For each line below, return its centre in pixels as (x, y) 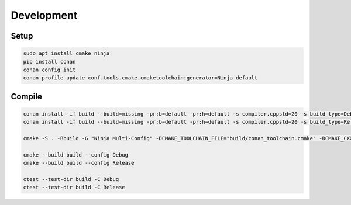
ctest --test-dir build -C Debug (71, 179)
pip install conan (49, 62)
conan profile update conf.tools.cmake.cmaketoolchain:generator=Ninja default (140, 78)
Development (44, 15)
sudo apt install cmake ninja (66, 53)
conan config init (49, 70)
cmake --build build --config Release (79, 163)
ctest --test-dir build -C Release (74, 187)
